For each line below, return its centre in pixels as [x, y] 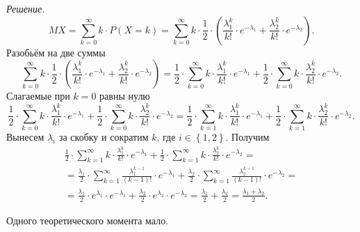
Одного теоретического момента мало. [88, 220]
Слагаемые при [38, 96]
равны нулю [125, 96]
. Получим [247, 137]
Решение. [26, 8]
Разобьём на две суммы [56, 52]
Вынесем [25, 137]
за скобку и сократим [104, 137]
